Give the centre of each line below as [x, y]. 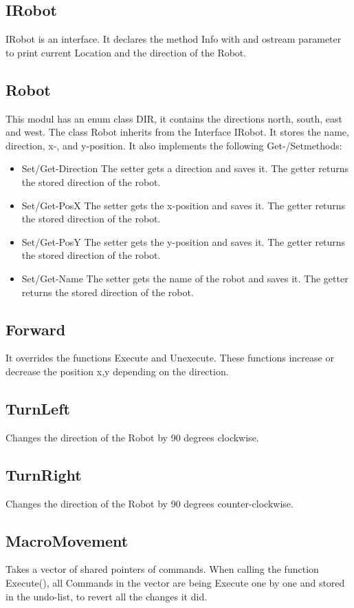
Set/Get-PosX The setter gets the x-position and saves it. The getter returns [184, 205]
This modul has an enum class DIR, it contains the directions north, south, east [174, 118]
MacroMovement [67, 540]
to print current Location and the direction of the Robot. [126, 52]
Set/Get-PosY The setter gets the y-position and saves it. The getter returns [184, 241]
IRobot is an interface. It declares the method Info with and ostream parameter [174, 39]
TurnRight [44, 474]
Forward [36, 329]
